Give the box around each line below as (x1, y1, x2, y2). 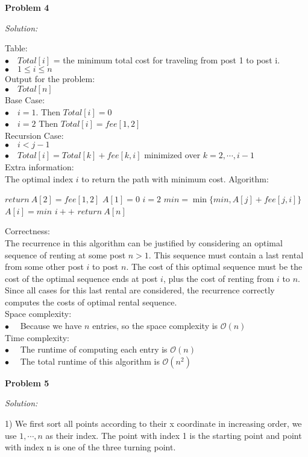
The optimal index (5, 172, 74, 185)
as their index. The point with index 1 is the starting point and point (45, 429, 302, 441)
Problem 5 (5, 376, 49, 389)
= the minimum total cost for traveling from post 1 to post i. (53, 53, 280, 66)
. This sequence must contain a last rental (148, 248, 304, 261)
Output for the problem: (5, 72, 95, 85)
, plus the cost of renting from (163, 272, 274, 284)
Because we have (20, 319, 82, 332)
